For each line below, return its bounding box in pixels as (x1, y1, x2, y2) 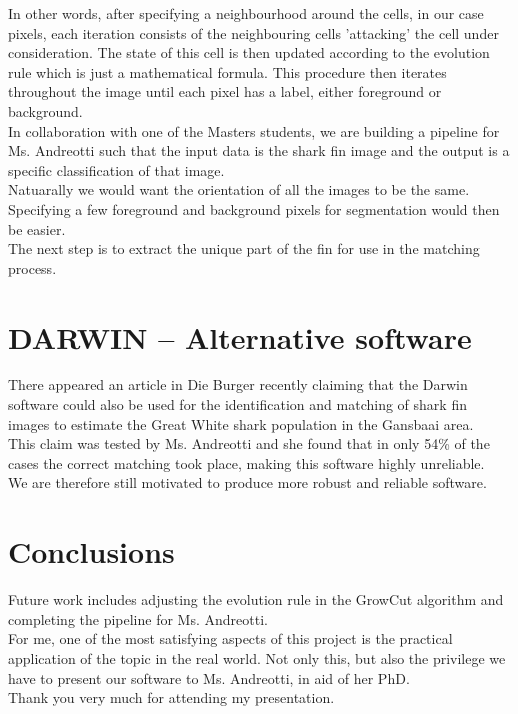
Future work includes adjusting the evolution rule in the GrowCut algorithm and (8, 589, 504, 610)
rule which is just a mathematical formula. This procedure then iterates (8, 61, 447, 82)
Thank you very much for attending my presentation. (8, 687, 335, 708)
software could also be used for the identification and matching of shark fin (8, 394, 467, 415)
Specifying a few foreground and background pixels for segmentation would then (8, 198, 500, 219)
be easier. (8, 218, 66, 239)
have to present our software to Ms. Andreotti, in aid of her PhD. (8, 667, 410, 688)
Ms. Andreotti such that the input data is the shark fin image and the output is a (8, 140, 510, 161)
